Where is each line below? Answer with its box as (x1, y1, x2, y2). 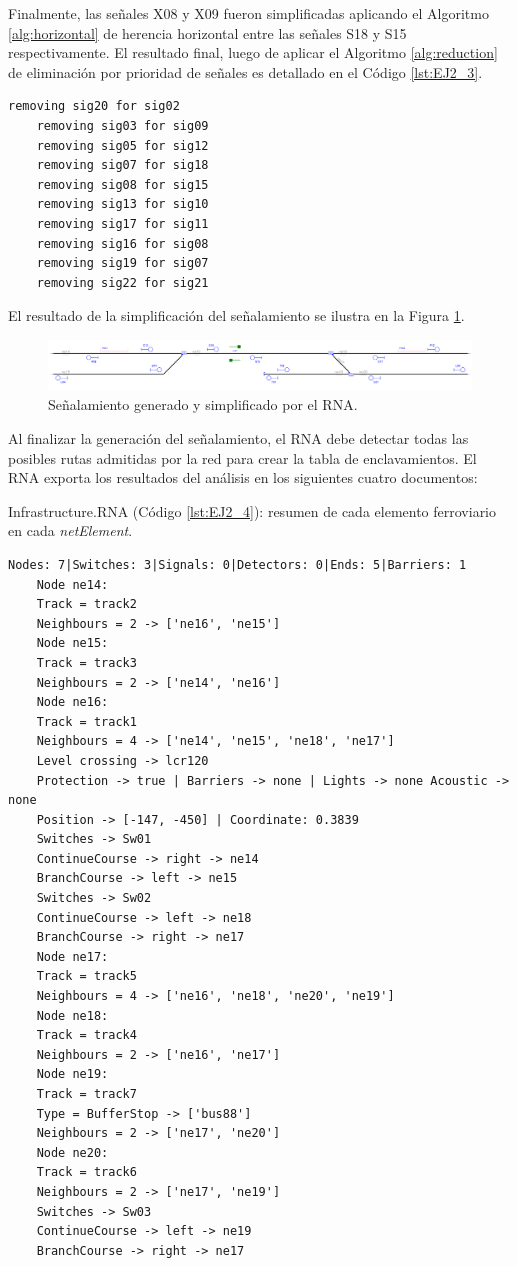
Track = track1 (36, 714, 137, 729)
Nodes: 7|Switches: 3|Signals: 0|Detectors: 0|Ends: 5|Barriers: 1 (8, 557, 467, 572)
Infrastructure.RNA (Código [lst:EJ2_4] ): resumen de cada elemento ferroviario (8, 500, 497, 521)
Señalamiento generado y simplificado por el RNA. (48, 394, 358, 415)
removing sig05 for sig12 (36, 138, 209, 153)
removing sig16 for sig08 (36, 236, 209, 251)
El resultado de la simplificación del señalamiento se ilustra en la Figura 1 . (8, 305, 465, 326)
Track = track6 (36, 1165, 137, 1180)
